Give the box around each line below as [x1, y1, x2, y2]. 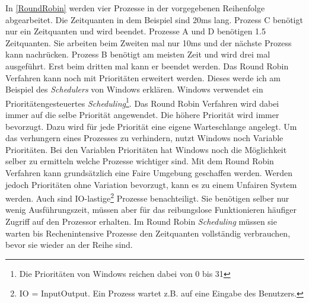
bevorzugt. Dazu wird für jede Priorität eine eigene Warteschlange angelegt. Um [5, 120, 297, 132]
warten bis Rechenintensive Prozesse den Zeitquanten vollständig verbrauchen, [5, 227, 291, 239]
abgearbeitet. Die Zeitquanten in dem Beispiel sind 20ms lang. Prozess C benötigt [5, 13, 303, 25]
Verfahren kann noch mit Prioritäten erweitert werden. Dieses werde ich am [5, 71, 281, 84]
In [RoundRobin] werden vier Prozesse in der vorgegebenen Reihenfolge [5, 2, 265, 14]
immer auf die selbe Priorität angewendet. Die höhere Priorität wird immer [5, 109, 279, 120]
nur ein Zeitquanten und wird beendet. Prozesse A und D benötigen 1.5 [5, 25, 266, 37]
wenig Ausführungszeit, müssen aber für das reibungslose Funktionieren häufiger [5, 203, 297, 216]
